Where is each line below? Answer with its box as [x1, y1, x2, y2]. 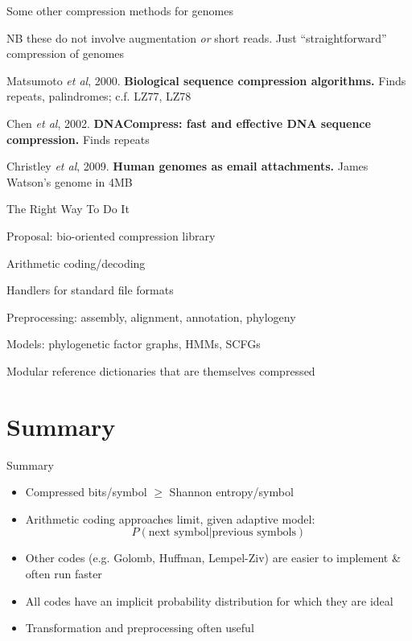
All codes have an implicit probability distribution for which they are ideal [25, 592, 393, 609]
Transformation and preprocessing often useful [25, 619, 254, 636]
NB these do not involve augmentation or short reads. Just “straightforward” [6, 29, 387, 46]
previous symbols [212, 527, 296, 539]
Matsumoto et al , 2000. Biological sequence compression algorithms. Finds [6, 72, 406, 88]
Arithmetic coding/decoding [6, 254, 146, 271]
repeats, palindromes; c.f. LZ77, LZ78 [6, 88, 192, 105]
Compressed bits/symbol [25, 483, 147, 500]
